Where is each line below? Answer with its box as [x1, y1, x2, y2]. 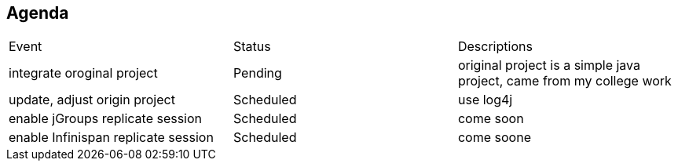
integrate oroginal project [9, 65, 158, 82]
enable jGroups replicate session [9, 111, 203, 127]
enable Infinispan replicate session [9, 129, 214, 146]
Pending [233, 65, 282, 82]
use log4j [457, 92, 513, 108]
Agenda [6, 3, 69, 23]
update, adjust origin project [9, 92, 175, 108]
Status [233, 38, 271, 55]
